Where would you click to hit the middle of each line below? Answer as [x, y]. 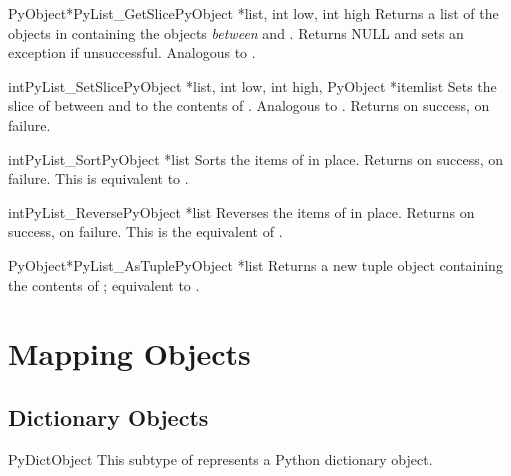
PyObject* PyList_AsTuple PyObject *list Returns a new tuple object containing [255, 264]
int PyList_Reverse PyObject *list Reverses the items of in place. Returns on [241, 211]
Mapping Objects [129, 353]
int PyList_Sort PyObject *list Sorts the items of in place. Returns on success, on [256, 158]
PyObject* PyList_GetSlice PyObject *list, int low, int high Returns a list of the [253, 13]
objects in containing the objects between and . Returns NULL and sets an [236, 32]
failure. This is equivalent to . [98, 178]
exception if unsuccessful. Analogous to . [132, 52]
